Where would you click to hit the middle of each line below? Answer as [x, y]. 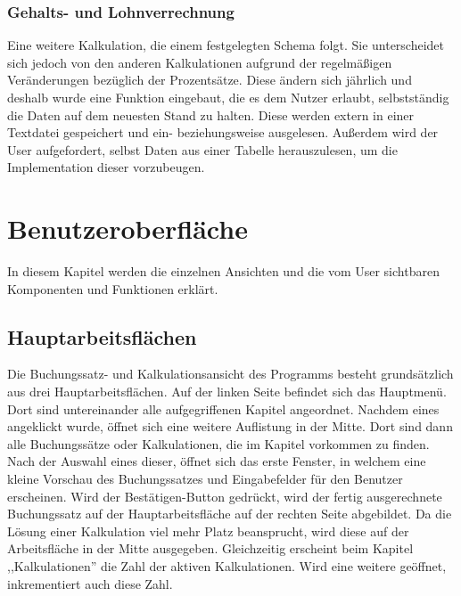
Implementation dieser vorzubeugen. [106, 167]
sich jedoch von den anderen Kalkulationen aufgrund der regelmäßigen [200, 62]
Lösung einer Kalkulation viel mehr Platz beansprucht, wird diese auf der [208, 531]
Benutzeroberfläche [128, 229]
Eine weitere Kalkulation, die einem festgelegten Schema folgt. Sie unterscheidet [226, 45]
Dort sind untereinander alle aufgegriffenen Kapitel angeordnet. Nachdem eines [223, 408]
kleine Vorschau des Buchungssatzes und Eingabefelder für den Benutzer [205, 479]
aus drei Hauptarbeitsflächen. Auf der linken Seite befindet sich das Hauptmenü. [227, 392]
